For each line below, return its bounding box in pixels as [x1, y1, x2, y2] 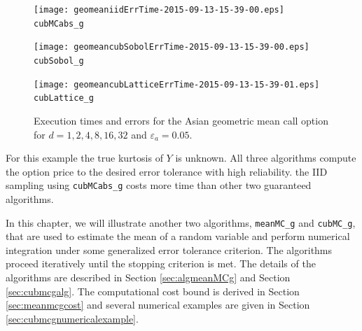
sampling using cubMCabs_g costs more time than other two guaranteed [6, 178, 312, 192]
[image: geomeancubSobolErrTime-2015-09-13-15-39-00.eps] [34, 42, 309, 52]
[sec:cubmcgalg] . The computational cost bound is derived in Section [6, 283, 300, 298]
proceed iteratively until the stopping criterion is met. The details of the [6, 256, 316, 271]
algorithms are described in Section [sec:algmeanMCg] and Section [6, 270, 291, 284]
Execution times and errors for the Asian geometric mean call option [34, 113, 328, 127]
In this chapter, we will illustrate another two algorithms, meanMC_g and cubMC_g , [6, 215, 356, 230]
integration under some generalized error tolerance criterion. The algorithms [6, 242, 333, 257]
